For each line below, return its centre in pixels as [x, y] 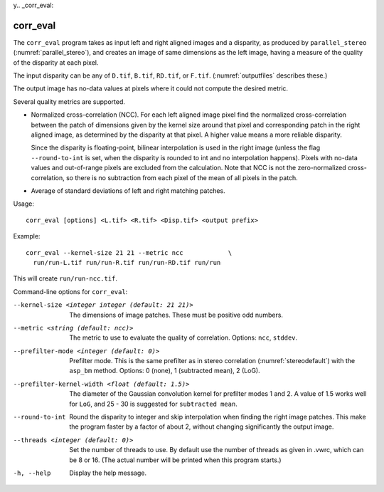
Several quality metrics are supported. [69, 101]
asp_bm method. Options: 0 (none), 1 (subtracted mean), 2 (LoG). [165, 371]
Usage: [24, 204]
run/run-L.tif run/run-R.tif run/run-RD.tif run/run [127, 262]
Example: [27, 236]
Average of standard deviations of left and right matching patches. [128, 190]
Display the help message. [108, 473]
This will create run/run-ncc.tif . [65, 278]
